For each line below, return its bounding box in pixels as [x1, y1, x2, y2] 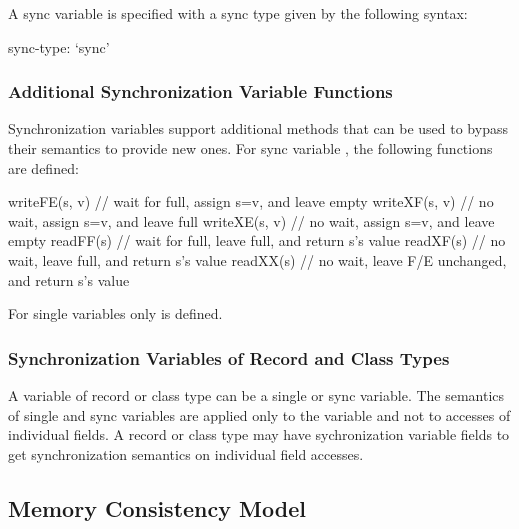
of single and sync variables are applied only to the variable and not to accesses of [8, 404, 511, 425]
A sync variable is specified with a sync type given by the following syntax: [8, 3, 468, 23]
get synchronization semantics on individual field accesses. [8, 443, 364, 464]
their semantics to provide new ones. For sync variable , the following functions [8, 138, 493, 158]
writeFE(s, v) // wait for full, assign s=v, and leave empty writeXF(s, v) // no [8, 191, 494, 212]
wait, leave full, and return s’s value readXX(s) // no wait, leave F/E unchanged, [8, 249, 507, 270]
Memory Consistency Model [8, 492, 306, 523]
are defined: [8, 157, 79, 178]
